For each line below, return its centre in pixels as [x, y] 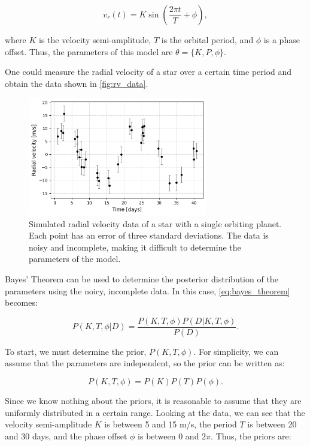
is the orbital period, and [207, 40]
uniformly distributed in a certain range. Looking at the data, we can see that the [155, 412]
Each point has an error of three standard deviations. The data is [149, 235]
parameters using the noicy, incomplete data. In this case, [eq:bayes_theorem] [148, 290]
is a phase [282, 40]
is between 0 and [168, 436]
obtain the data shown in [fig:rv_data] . [77, 83]
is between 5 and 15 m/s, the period [171, 424]
